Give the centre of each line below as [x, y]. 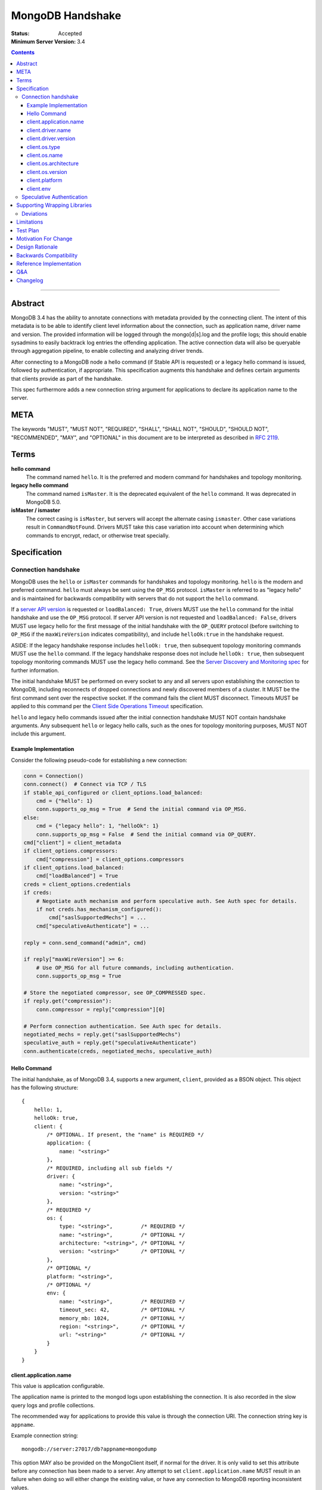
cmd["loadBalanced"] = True [77, 876]
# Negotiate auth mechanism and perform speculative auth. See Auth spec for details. [167, 901]
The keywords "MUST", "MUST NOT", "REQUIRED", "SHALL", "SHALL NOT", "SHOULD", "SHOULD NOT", [140, 429]
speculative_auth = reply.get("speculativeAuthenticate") [110, 1043]
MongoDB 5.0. [44, 502]
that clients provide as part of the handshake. [67, 378]
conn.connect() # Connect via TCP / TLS [85, 784]
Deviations [35, 213]
